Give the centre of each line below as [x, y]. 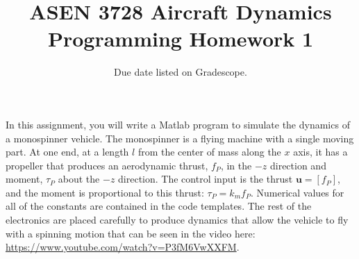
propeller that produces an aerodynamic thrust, [107, 165]
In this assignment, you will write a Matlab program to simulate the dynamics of [178, 124]
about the [79, 179]
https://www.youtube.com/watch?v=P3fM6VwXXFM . [123, 247]
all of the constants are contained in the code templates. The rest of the [159, 206]
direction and [298, 165]
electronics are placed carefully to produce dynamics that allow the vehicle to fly [177, 220]
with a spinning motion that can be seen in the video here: [131, 233]
